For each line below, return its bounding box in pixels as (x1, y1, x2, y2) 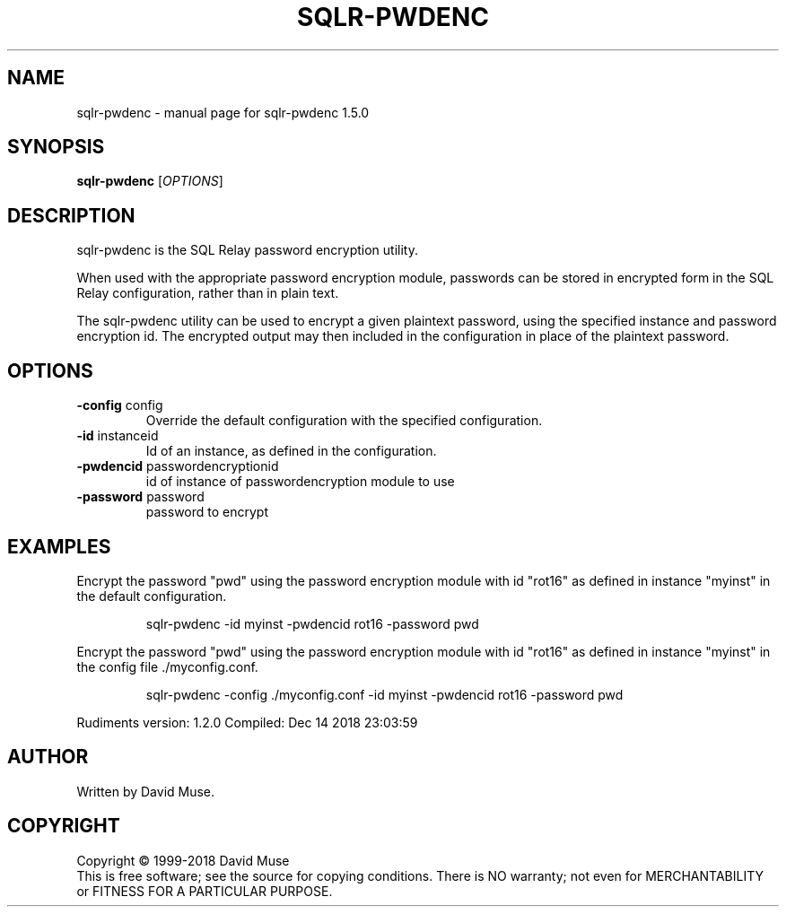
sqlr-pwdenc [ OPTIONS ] (76, 173, 223, 189)
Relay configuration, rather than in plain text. (76, 285, 339, 301)
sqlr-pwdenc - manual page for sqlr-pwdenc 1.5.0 (76, 104, 370, 120)
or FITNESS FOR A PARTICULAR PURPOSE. (76, 883, 333, 899)
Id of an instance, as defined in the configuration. (145, 443, 437, 459)
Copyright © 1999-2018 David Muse (76, 852, 290, 868)
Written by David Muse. (76, 783, 215, 799)
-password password (76, 489, 205, 505)
